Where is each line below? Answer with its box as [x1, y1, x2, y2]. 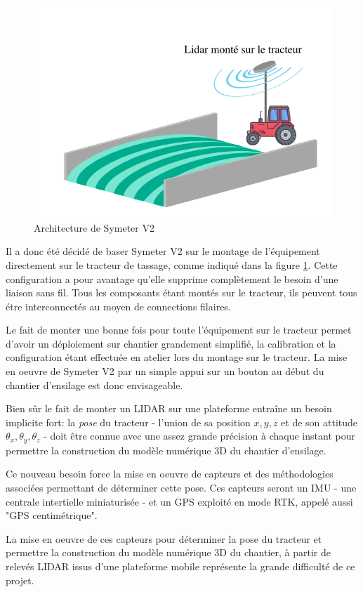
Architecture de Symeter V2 [34, 220, 154, 235]
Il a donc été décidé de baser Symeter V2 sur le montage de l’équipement [6, 244, 320, 258]
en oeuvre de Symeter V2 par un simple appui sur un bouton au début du [6, 364, 324, 379]
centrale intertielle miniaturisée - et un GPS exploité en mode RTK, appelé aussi [6, 494, 353, 508]
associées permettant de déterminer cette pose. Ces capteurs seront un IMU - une [6, 480, 357, 495]
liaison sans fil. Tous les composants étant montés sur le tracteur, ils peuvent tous [6, 285, 357, 300]
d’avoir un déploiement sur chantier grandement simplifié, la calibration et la [6, 336, 336, 350]
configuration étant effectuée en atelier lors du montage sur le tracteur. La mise [6, 350, 348, 364]
